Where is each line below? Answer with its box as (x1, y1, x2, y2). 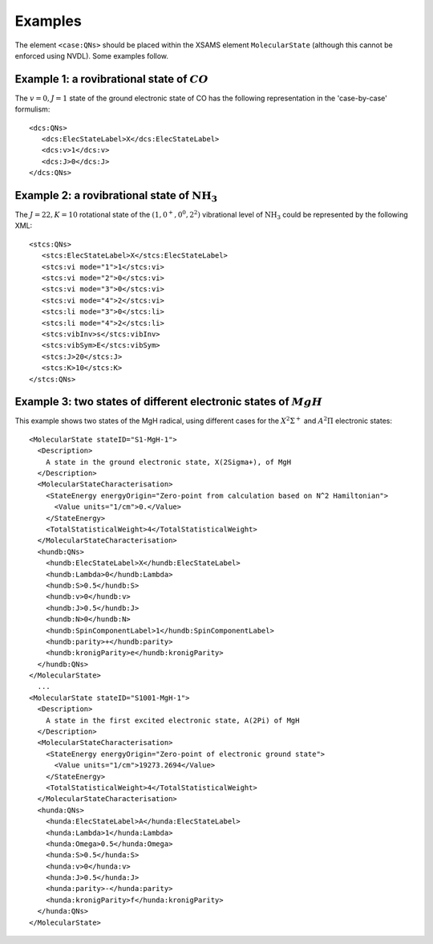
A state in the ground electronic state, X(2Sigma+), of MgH (45, 458, 292, 466)
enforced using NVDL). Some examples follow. (14, 51, 168, 60)
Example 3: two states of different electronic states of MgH (14, 395, 323, 409)
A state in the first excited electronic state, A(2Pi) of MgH (45, 715, 300, 725)
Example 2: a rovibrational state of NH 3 (14, 189, 218, 205)
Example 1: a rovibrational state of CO (14, 72, 208, 86)
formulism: (14, 104, 51, 114)
